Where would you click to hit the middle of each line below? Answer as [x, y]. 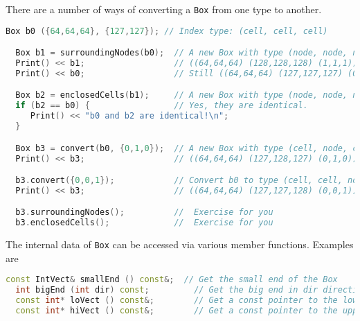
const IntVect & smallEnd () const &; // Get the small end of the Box [172, 280]
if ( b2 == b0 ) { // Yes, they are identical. [162, 106]
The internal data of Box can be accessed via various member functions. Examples [180, 244]
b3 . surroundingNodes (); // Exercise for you [144, 212]
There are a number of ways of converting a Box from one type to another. [164, 9]
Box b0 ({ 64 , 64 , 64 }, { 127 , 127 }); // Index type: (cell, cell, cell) [167, 31]
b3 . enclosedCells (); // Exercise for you [144, 223]
